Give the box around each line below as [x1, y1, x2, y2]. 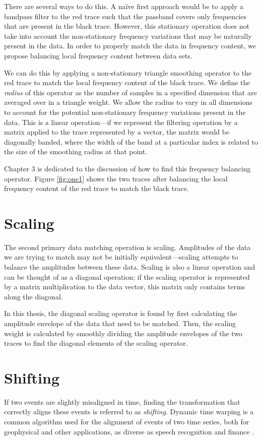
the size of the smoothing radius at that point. [4, 146, 148, 157]
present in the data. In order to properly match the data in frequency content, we [4, 40, 256, 51]
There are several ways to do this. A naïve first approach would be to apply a [4, 1, 243, 11]
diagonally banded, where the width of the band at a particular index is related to [4, 136, 258, 147]
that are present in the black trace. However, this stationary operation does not [4, 21, 250, 31]
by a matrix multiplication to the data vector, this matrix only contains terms [4, 281, 245, 292]
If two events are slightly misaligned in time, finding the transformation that [4, 396, 240, 407]
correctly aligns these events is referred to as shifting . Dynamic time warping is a [4, 406, 254, 417]
